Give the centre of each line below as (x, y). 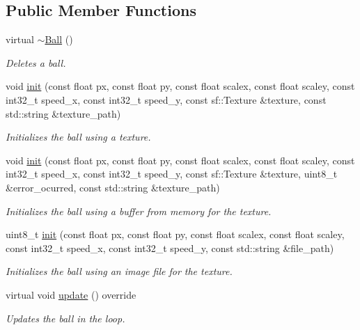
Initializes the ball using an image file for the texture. (119, 271)
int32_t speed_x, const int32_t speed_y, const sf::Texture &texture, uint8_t (172, 174)
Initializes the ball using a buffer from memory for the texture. (139, 211)
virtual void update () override (71, 294)
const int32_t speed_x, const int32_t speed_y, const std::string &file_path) (170, 248)
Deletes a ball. (36, 62)
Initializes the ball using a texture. (78, 137)
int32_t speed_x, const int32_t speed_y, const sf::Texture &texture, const (166, 99)
